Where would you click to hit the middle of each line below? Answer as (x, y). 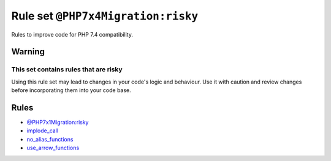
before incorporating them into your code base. (71, 90)
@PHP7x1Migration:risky (58, 122)
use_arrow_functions (53, 148)
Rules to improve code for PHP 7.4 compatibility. (72, 34)
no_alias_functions (50, 139)
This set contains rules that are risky (67, 70)
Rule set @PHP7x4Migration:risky (105, 16)
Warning (28, 52)
